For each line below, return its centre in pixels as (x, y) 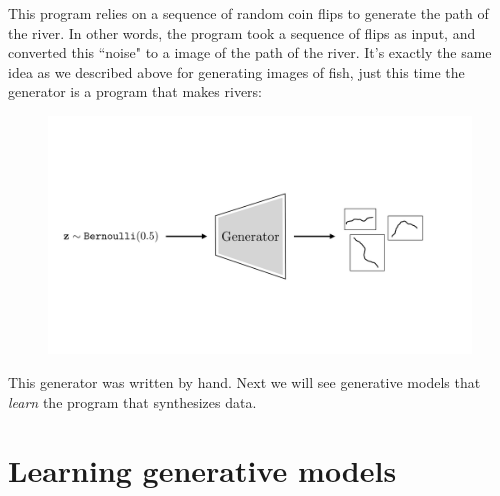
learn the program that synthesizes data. (132, 401)
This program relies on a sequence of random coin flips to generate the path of (248, 13)
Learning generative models (202, 470)
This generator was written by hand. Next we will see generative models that (244, 382)
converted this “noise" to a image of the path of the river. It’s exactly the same (250, 52)
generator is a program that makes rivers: (135, 91)
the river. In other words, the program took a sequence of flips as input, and (242, 32)
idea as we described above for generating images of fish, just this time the (236, 71)
